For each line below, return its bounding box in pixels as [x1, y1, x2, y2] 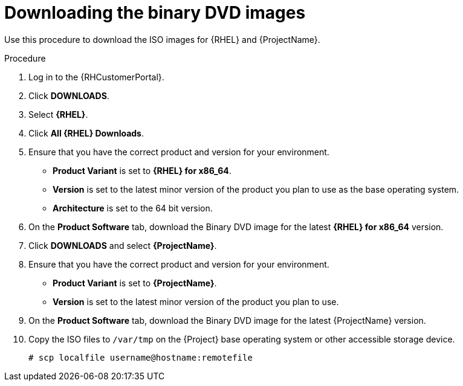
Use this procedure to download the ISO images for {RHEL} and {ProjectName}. [4, 34, 320, 45]
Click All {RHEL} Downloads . [28, 127, 144, 138]
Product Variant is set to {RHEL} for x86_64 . [53, 165, 231, 176]
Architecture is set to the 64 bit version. [53, 202, 213, 213]
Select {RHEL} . [28, 109, 88, 120]
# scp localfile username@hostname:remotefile [28, 352, 253, 362]
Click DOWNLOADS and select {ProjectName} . [28, 240, 217, 251]
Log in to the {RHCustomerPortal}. [28, 71, 164, 82]
